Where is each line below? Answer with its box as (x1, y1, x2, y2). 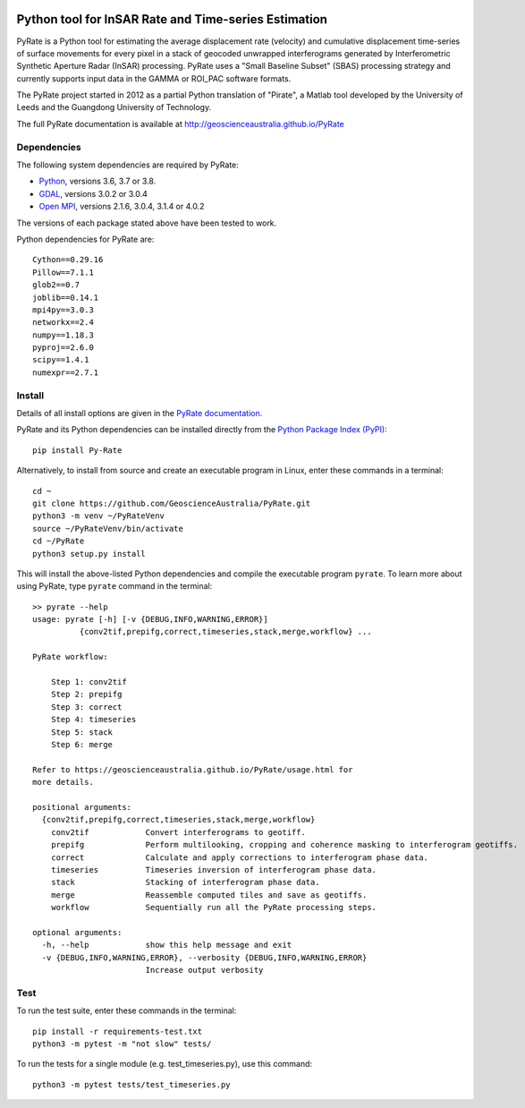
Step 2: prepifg (50, 689, 123, 700)
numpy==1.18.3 (32, 329, 94, 340)
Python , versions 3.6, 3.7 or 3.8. (38, 175, 157, 187)
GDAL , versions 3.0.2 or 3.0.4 (38, 188, 148, 199)
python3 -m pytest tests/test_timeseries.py (32, 1079, 232, 1089)
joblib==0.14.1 (32, 292, 99, 303)
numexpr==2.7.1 (32, 367, 99, 378)
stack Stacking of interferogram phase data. (50, 877, 321, 888)
